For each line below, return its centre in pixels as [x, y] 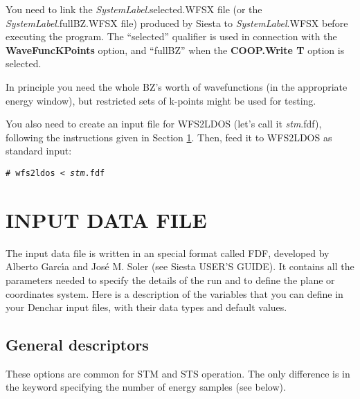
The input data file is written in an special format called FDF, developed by [168, 252]
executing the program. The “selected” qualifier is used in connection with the [171, 36]
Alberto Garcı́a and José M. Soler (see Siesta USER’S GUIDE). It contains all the [180, 266]
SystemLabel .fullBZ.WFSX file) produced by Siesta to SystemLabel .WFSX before [177, 23]
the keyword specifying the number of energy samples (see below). [146, 387]
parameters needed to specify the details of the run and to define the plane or [170, 280]
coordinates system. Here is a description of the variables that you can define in [174, 293]
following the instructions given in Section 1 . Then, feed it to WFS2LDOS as [169, 137]
